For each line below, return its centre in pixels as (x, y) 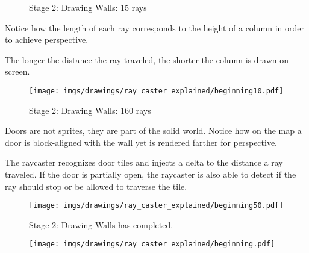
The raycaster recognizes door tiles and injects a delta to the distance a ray (144, 162)
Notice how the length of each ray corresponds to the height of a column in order (154, 27)
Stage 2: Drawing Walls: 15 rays (88, 7)
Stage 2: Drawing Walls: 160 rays (90, 110)
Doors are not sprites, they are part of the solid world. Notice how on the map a (153, 130)
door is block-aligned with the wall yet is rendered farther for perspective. (141, 142)
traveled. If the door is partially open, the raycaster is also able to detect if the (151, 174)
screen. (17, 71)
